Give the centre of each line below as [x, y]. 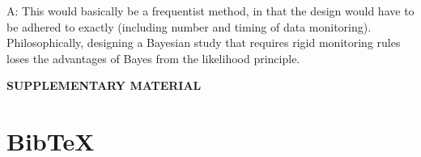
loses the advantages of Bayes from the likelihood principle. [153, 58]
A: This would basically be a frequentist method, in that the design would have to [210, 11]
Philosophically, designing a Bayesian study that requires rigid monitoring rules [204, 42]
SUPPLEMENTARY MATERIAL [104, 85]
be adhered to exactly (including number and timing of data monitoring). [189, 26]
